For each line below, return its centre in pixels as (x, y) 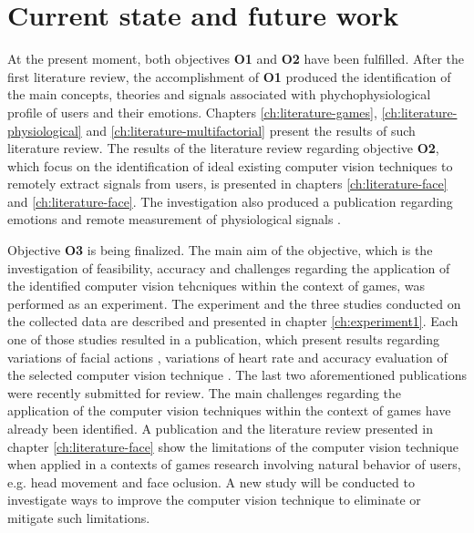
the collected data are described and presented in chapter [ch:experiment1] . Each (233, 321)
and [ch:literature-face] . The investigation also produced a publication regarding (230, 201)
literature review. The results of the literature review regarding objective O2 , (223, 148)
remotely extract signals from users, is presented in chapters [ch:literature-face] (227, 184)
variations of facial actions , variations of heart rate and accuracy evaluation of (227, 357)
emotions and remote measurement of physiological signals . (175, 219)
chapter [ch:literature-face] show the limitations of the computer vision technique (233, 446)
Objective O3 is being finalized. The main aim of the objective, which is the (220, 250)
